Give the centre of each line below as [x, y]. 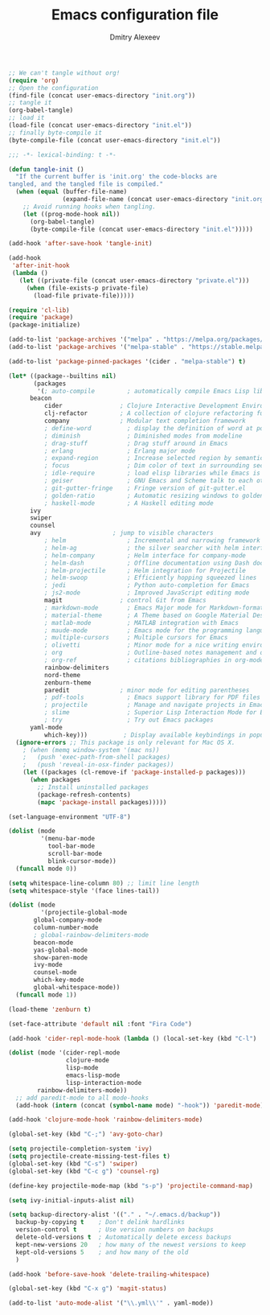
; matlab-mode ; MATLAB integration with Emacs [141, 623]
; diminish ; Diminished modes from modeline [143, 436]
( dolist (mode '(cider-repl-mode [64, 1053]
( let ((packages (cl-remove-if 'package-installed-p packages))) [135, 773]
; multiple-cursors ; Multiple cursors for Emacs [136, 638]
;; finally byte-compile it [55, 133]
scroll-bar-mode [75, 854]
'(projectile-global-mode [84, 913]
